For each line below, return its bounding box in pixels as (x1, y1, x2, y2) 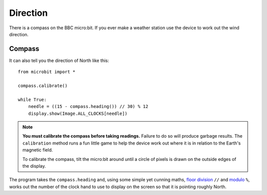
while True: (18, 97, 47, 102)
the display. (22, 163, 46, 169)
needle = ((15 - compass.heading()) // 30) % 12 (28, 104, 148, 109)
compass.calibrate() (18, 83, 68, 89)
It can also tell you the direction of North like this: (9, 57, 109, 63)
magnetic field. (22, 147, 53, 153)
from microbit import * (18, 69, 76, 75)
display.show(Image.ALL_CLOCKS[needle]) (28, 110, 128, 116)
